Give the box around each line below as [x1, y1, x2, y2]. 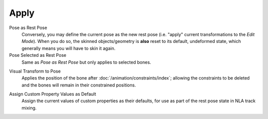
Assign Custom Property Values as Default [9, 91, 96, 97]
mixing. [21, 105, 37, 111]
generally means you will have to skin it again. [21, 45, 116, 51]
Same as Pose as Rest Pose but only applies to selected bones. [21, 59, 151, 65]
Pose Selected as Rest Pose [9, 52, 67, 58]
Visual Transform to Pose [9, 68, 61, 74]
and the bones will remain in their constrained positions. [21, 82, 136, 88]
